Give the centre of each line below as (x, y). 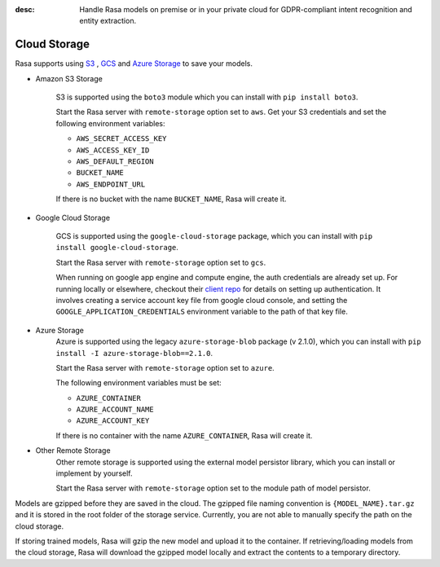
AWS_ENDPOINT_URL (111, 184)
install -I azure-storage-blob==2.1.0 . (134, 353)
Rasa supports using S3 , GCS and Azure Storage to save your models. (134, 64)
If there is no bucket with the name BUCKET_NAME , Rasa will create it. (171, 199)
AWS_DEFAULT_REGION (115, 162)
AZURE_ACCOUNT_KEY (113, 421)
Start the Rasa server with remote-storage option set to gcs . (161, 262)
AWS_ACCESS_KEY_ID (113, 150)
